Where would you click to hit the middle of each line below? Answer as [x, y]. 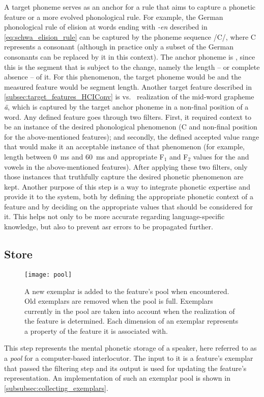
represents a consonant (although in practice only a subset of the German [119, 47]
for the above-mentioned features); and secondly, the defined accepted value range [132, 136]
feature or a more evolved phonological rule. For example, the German [114, 17]
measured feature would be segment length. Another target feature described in [128, 86]
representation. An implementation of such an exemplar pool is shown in [117, 378]
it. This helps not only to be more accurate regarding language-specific [114, 216]
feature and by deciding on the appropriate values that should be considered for [128, 206]
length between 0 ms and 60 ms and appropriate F [84, 156]
